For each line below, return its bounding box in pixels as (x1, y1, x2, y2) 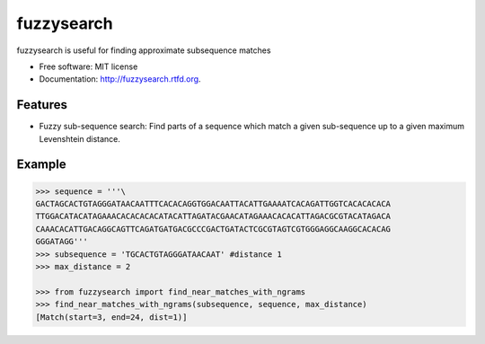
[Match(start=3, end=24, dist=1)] (35, 312, 188, 322)
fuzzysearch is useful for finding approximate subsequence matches (16, 45, 271, 56)
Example (16, 157, 66, 172)
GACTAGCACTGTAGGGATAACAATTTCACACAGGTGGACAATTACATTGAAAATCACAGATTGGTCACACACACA (35, 198, 391, 209)
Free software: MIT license (39, 61, 138, 72)
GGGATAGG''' (35, 236, 89, 247)
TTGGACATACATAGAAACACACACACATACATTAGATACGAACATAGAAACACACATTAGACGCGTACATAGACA (35, 211, 391, 222)
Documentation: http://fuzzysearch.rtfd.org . (39, 74, 201, 84)
